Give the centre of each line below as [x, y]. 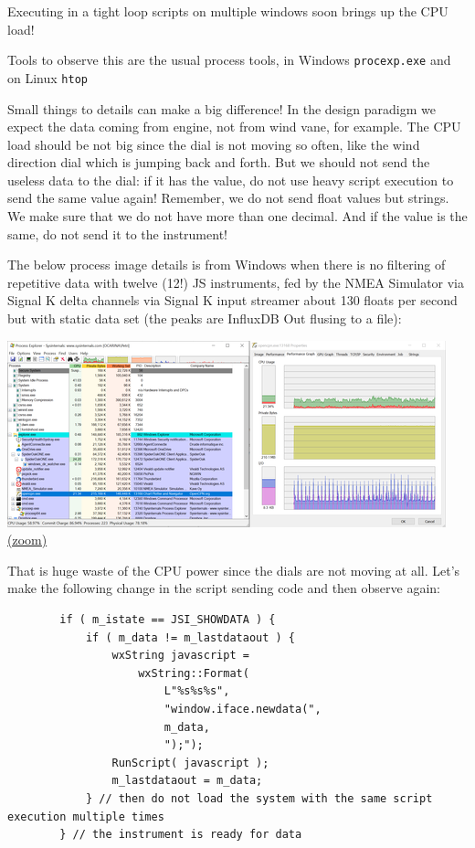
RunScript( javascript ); [190, 763]
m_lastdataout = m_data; [187, 781]
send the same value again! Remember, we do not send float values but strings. [228, 198]
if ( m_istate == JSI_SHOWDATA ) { [168, 620]
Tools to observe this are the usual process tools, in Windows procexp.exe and [229, 60]
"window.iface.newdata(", [243, 709]
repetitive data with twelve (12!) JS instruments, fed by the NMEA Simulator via [236, 282]
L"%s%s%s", [197, 691]
